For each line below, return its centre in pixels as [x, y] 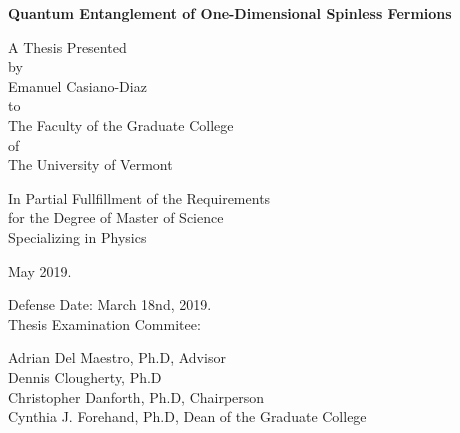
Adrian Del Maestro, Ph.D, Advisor [117, 357]
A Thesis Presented [67, 46]
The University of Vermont [90, 164]
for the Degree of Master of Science [116, 217]
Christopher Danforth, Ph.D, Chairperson [136, 396]
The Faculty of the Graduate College [121, 124]
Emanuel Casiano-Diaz [77, 85]
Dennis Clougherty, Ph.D [85, 376]
